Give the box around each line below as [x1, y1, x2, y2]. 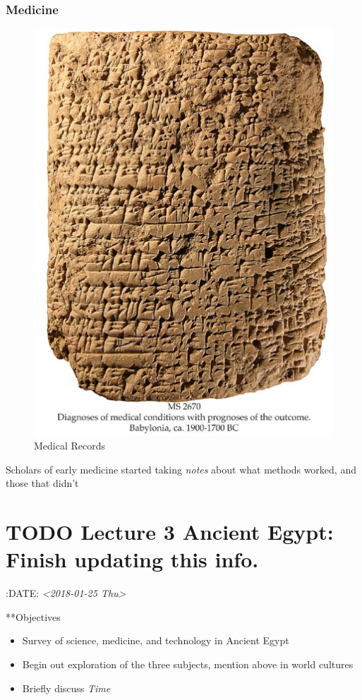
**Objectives [6, 609, 61, 624]
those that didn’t [6, 476, 79, 490]
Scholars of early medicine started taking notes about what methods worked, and [6, 461, 356, 476]
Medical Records [34, 438, 106, 453]
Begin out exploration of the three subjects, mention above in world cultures [22, 656, 354, 671]
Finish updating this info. [6, 545, 259, 574]
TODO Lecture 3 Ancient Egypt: [6, 517, 334, 546]
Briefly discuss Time [22, 680, 111, 695]
